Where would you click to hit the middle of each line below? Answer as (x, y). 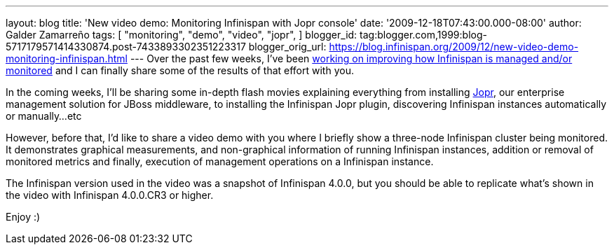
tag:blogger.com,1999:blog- (423, 35)
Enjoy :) (23, 217)
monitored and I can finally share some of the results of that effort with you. (180, 70)
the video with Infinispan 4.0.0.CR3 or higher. (110, 195)
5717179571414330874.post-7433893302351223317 (126, 47)
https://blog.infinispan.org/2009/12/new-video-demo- (454, 47)
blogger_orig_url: (287, 47)
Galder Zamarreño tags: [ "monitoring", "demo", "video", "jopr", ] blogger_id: (182, 35)
